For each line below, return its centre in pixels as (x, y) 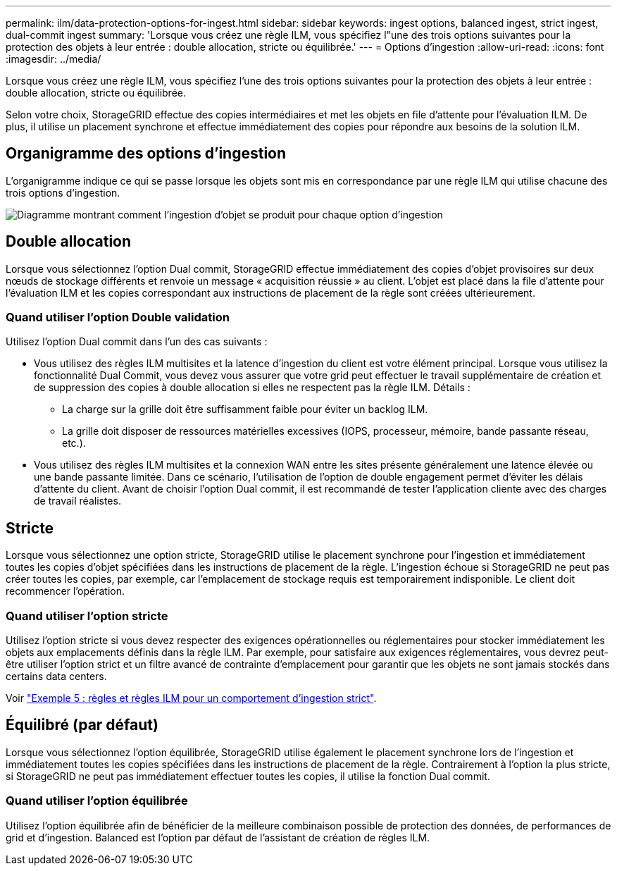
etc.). (74, 443)
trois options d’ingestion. (63, 192)
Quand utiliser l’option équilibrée (97, 801)
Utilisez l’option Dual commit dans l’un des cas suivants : (137, 342)
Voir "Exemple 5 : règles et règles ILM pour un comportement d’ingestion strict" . (191, 698)
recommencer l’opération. (66, 591)
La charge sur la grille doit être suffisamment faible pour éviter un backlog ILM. (245, 409)
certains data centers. (56, 677)
